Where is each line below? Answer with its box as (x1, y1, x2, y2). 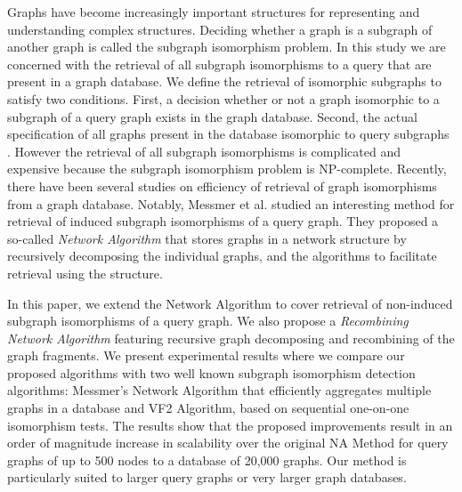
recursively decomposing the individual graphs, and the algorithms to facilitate (7, 246, 437, 265)
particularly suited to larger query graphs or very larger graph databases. (7, 468, 407, 487)
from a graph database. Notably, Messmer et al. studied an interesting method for (7, 194, 455, 213)
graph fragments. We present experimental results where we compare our (7, 346, 405, 365)
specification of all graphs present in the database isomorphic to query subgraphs (7, 125, 450, 143)
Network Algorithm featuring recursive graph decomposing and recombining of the (7, 328, 455, 347)
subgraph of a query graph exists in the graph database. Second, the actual (7, 107, 417, 125)
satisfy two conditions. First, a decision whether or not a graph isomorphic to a (7, 89, 440, 108)
